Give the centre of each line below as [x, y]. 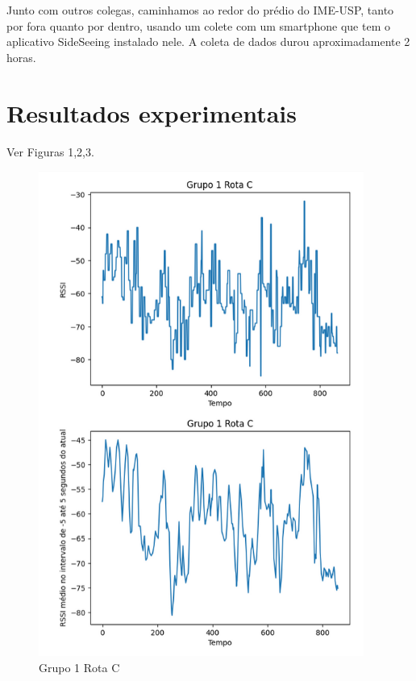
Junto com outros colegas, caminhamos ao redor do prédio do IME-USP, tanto [200, 10]
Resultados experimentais [152, 112]
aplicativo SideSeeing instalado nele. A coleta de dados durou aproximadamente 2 [208, 42]
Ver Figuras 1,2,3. [50, 151]
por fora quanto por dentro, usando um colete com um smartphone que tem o [198, 25]
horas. [21, 57]
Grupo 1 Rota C [79, 668]
